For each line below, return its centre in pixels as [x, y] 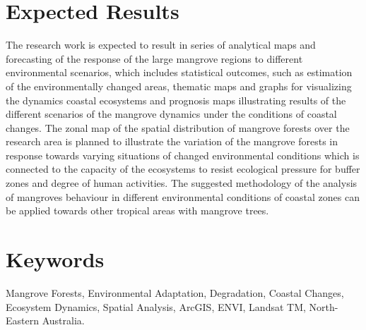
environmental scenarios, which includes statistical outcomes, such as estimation [179, 72]
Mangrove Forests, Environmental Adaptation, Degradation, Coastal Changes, [175, 292]
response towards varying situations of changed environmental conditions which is [183, 155]
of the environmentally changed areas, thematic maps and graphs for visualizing [179, 86]
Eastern [22, 320]
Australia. [63, 320]
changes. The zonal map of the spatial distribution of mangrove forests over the [178, 127]
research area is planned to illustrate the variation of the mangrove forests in [172, 141]
